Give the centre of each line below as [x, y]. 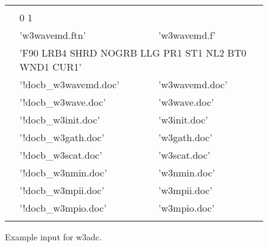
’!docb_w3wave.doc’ [63, 102]
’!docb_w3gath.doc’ [62, 137]
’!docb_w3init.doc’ [60, 120]
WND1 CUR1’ [51, 67]
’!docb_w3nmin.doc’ [63, 172]
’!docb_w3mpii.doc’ [62, 190]
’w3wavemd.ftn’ [53, 35]
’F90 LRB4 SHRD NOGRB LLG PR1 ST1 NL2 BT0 [133, 53]
